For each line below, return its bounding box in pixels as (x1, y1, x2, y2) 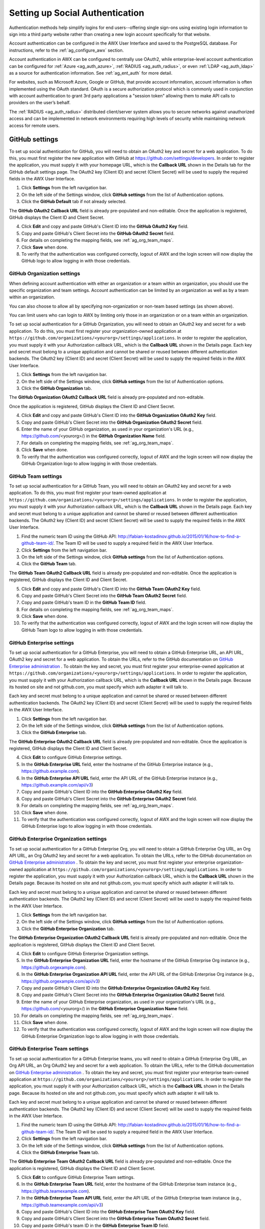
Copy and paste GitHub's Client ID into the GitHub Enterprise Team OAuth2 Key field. (21, 1209, 196, 1215)
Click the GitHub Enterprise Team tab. (21, 1149, 100, 1155)
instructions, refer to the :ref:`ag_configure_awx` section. (9, 47, 124, 53)
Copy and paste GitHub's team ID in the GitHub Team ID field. (21, 600, 147, 606)
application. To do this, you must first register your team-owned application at (9, 490, 167, 496)
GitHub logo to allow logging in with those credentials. (21, 258, 131, 264)
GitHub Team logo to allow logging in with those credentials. (21, 627, 143, 633)
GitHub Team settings (9, 472, 62, 479)
